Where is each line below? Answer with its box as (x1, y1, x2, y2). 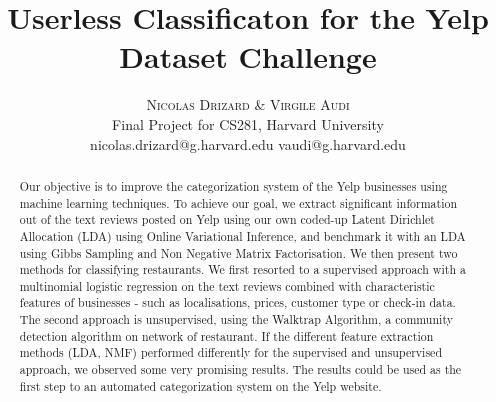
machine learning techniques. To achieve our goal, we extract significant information (19, 194, 458, 211)
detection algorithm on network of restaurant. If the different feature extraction (19, 327, 434, 344)
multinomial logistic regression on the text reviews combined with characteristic (19, 277, 435, 294)
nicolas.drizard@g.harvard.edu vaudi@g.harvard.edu (90, 133, 406, 154)
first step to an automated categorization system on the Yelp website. (19, 377, 382, 394)
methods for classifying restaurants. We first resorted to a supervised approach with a (19, 261, 466, 278)
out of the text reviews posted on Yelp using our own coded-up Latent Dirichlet (19, 211, 435, 228)
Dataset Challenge (119, 36, 377, 77)
